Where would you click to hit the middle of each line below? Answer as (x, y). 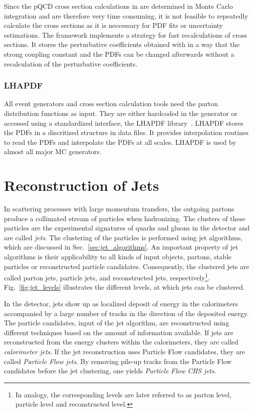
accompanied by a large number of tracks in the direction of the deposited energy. (127, 313)
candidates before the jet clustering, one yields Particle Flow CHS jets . (110, 371)
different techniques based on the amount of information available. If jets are (119, 332)
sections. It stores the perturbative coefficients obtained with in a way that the (122, 44)
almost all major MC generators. (53, 151)
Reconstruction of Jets (82, 185)
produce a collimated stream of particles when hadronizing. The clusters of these (125, 218)
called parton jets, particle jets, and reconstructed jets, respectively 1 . (107, 277)
